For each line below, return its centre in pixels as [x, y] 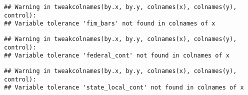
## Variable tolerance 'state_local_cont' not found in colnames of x [124, 88]
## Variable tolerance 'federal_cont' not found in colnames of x [117, 56]
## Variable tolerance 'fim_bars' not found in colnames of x [110, 24]
